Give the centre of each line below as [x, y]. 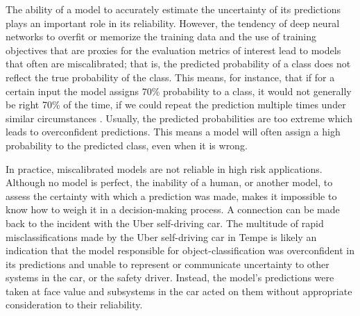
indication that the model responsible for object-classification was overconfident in [180, 250]
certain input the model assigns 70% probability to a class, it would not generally [179, 91]
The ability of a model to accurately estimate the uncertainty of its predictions [173, 9]
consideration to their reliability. [74, 305]
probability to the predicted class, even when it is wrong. [127, 145]
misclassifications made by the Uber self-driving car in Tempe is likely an [161, 236]
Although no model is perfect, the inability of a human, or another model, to [169, 182]
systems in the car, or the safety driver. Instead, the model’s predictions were [170, 277]
